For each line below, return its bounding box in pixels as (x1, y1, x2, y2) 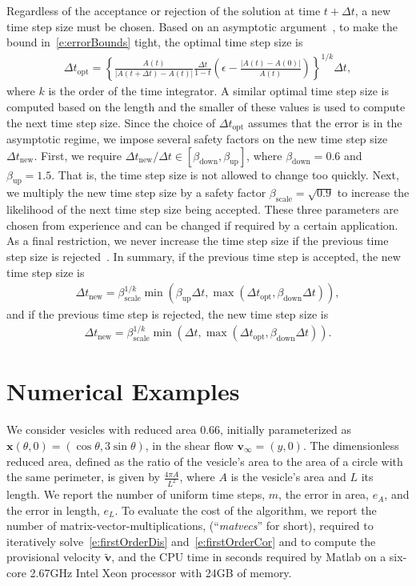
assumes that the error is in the (248, 114, 402, 130)
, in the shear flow (145, 436, 234, 453)
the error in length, (6, 501, 100, 518)
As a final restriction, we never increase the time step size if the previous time (6, 232, 389, 249)
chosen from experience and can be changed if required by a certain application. (6, 216, 398, 233)
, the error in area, (278, 486, 370, 503)
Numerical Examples (6, 375, 240, 407)
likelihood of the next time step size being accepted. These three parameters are (6, 201, 399, 218)
